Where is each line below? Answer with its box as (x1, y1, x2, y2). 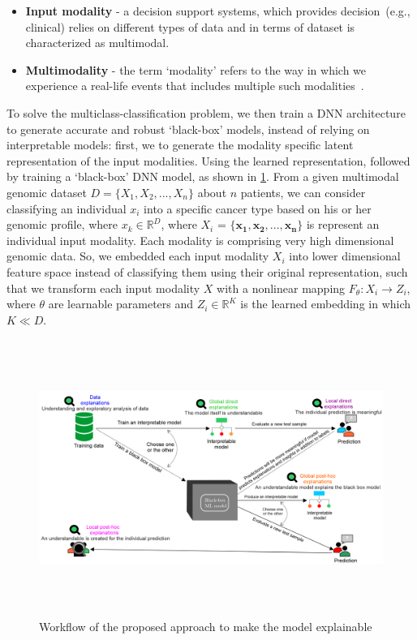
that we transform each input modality (6, 279, 200, 296)
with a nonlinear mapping (217, 279, 346, 296)
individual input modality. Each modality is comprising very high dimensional (6, 231, 394, 248)
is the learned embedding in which (240, 295, 411, 312)
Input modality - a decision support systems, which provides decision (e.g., (25, 2, 411, 19)
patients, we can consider (240, 183, 366, 200)
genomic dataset (6, 183, 87, 200)
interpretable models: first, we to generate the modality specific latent (6, 136, 354, 153)
